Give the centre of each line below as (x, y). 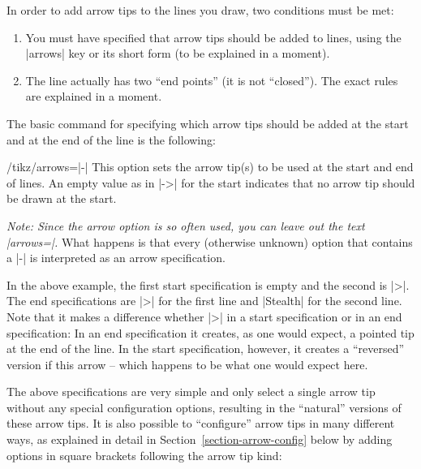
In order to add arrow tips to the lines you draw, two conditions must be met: (200, 10)
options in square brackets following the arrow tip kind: (144, 455)
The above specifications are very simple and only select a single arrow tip (191, 392)
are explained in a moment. (94, 96)
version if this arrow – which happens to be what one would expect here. (187, 364)
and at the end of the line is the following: (111, 139)
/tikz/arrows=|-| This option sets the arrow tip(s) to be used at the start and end (210, 167)
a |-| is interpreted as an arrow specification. (116, 258)
